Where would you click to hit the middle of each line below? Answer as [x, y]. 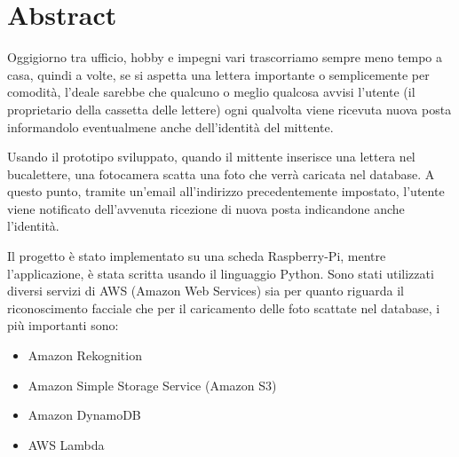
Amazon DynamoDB [84, 415]
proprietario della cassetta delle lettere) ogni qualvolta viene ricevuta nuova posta [229, 109]
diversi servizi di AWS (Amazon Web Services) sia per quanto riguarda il [206, 291]
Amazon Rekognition [85, 355]
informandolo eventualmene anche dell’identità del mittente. [170, 126]
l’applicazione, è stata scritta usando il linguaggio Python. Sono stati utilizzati [221, 273]
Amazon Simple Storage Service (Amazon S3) [152, 385]
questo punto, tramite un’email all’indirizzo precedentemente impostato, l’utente [226, 191]
